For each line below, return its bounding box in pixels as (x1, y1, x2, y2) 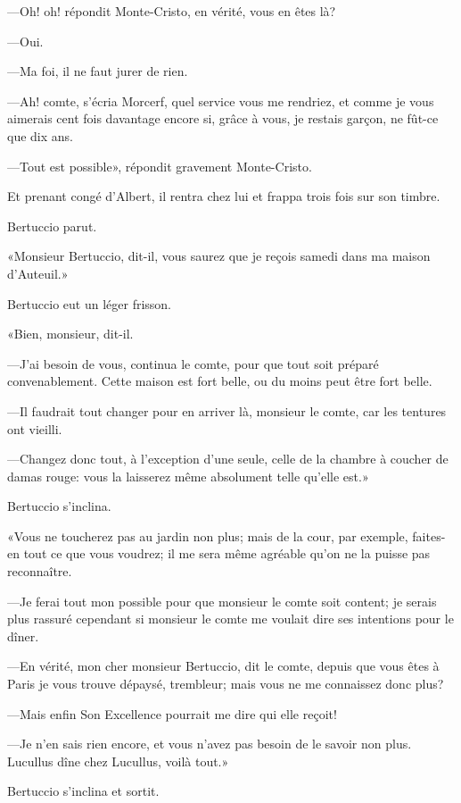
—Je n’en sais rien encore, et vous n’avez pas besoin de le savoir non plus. (7, 734, 412, 753)
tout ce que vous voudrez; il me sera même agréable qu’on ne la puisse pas (23, 544, 431, 563)
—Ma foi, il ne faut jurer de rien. (7, 62, 188, 80)
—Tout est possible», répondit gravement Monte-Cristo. (7, 156, 312, 175)
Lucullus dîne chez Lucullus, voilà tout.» (7, 751, 229, 770)
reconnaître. (7, 562, 72, 581)
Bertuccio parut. (7, 216, 97, 235)
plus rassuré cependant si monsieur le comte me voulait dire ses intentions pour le (7, 609, 454, 628)
